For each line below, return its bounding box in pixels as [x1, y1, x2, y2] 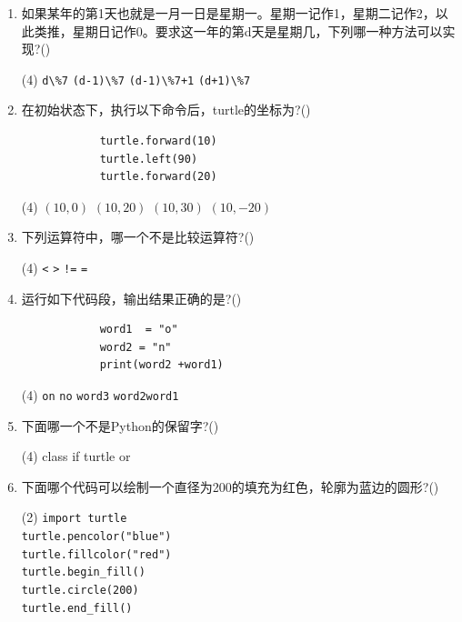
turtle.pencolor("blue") [21, 530, 172, 544]
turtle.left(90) [99, 152, 198, 166]
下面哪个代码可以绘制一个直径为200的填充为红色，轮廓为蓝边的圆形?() [21, 477, 439, 496]
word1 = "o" [99, 323, 178, 336]
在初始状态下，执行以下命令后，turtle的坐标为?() [21, 100, 311, 119]
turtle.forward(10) [99, 135, 217, 148]
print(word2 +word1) [99, 358, 224, 372]
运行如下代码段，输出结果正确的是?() [21, 288, 242, 307]
